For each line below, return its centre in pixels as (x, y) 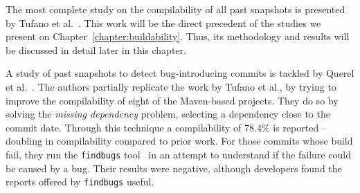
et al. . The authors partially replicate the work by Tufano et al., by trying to (171, 86)
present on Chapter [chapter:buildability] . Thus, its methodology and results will (178, 36)
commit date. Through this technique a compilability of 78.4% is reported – (166, 127)
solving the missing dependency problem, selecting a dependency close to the (168, 114)
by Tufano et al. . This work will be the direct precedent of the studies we (163, 22)
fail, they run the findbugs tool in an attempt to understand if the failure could (178, 154)
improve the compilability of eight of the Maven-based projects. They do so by (172, 100)
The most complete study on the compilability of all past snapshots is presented (175, 9)
